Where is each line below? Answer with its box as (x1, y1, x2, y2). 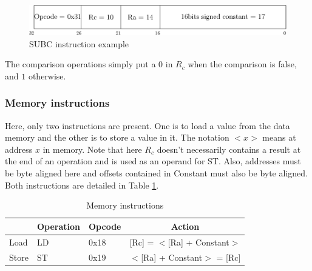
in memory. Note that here (42, 142, 142, 155)
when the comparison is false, (188, 58, 297, 70)
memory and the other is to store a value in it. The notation (5, 131, 229, 144)
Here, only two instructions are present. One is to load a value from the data (5, 119, 290, 132)
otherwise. (28, 69, 66, 82)
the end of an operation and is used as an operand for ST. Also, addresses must (5, 155, 301, 167)
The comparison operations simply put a (5, 58, 156, 70)
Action (171, 219, 200, 232)
